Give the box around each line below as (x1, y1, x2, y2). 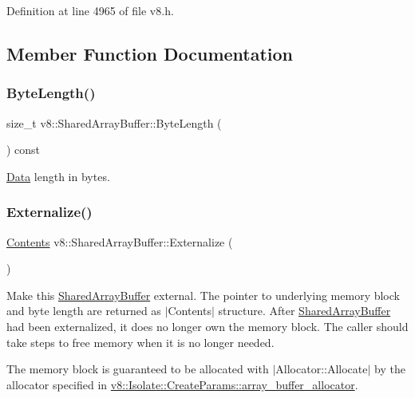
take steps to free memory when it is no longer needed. (6, 333, 275, 350)
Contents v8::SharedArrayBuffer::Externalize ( (6, 233, 233, 250)
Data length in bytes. (6, 167, 110, 184)
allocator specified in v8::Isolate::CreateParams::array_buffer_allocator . (6, 376, 358, 392)
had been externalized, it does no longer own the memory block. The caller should (6, 317, 409, 334)
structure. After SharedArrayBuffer (218, 302, 391, 319)
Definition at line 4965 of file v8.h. (6, 2, 174, 18)
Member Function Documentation (6, 41, 294, 65)
